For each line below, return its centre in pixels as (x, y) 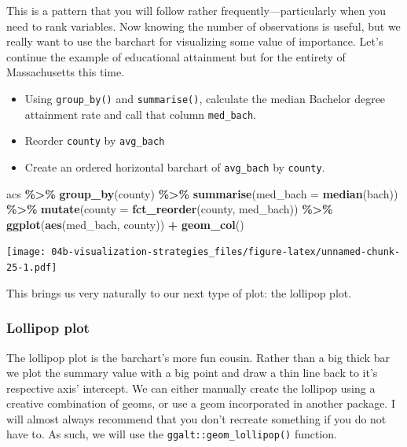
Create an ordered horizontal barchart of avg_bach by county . (175, 166)
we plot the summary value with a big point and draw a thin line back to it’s (192, 373)
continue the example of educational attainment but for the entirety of (176, 56)
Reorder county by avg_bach (95, 140)
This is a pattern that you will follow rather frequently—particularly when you (196, 10)
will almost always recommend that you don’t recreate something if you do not (196, 418)
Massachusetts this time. (66, 72)
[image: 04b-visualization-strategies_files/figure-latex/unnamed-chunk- (203, 252)
